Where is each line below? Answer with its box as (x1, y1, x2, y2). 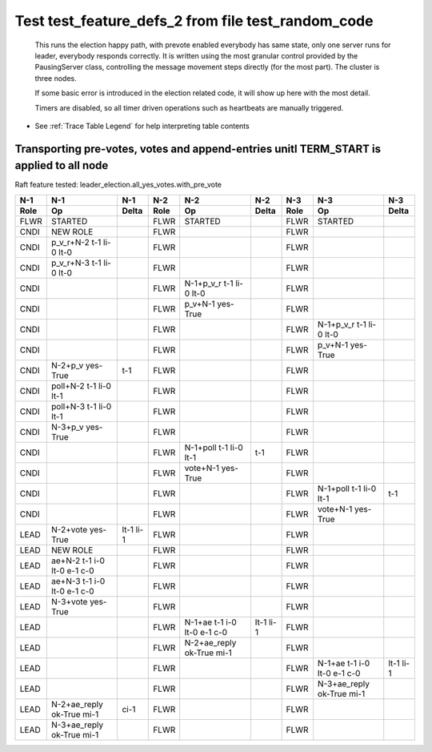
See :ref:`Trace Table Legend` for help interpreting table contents (34, 121, 250, 131)
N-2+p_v (50, 360, 84, 371)
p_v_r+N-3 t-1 (50, 257, 102, 268)
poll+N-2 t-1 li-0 (50, 380, 112, 392)
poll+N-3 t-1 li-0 (50, 400, 112, 412)
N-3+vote (50, 596, 88, 607)
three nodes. (34, 73, 77, 83)
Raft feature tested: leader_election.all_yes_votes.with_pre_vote (14, 180, 222, 190)
